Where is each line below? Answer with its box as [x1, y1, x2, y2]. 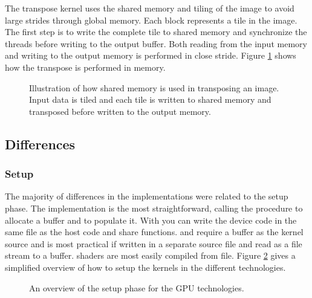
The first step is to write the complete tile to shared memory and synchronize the [5, 25, 307, 38]
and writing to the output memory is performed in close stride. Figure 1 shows [5, 49, 296, 62]
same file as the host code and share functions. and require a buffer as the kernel [5, 225, 304, 238]
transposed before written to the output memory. [29, 105, 211, 117]
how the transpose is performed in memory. [5, 60, 166, 73]
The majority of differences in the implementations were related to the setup [5, 190, 288, 202]
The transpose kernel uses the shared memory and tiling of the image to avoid [5, 2, 294, 14]
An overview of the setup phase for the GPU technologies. [29, 281, 244, 294]
